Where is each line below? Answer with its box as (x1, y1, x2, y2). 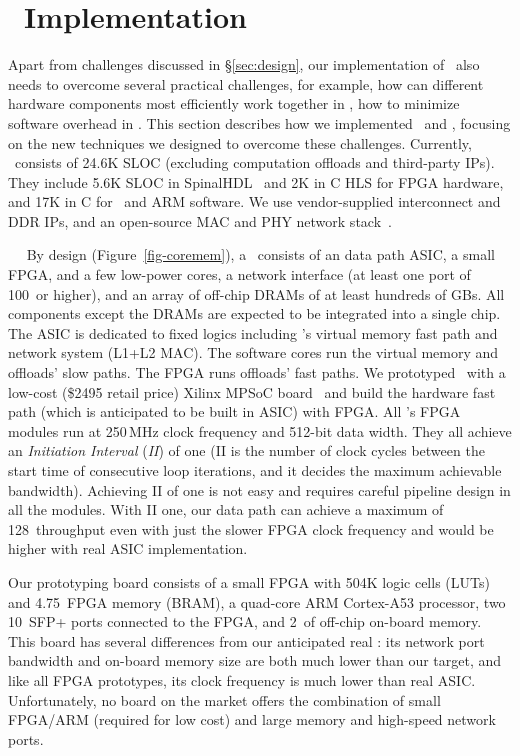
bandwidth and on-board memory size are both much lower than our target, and (8, 650, 502, 671)
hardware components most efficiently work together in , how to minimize (8, 93, 460, 114)
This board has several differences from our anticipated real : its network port (8, 630, 485, 651)
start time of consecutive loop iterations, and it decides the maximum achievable (8, 460, 502, 480)
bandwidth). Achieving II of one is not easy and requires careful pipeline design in (8, 479, 511, 500)
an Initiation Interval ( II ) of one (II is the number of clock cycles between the (8, 440, 485, 461)
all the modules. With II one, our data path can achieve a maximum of (8, 499, 444, 520)
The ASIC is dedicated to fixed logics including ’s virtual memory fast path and (8, 322, 498, 343)
